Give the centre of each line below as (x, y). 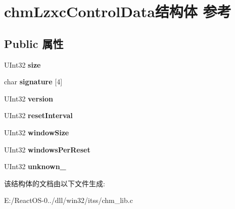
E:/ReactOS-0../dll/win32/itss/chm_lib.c (68, 200)
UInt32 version (29, 98)
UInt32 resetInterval (38, 115)
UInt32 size (22, 64)
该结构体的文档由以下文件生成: (55, 183)
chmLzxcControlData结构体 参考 (118, 11)
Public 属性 (34, 43)
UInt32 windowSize (37, 132)
